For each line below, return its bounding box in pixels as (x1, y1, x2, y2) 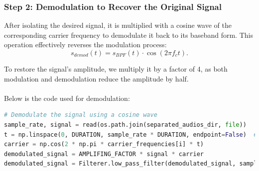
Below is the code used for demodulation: (4, 92, 130, 103)
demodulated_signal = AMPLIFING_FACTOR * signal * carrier (4, 150, 204, 158)
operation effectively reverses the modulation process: (4, 39, 167, 50)
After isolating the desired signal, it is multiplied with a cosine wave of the (4, 20, 232, 30)
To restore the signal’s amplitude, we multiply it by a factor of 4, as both (4, 64, 228, 74)
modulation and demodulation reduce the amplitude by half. (4, 73, 189, 84)
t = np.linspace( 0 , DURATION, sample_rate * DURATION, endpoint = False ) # (4, 131, 258, 138)
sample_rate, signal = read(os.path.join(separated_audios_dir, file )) (4, 121, 247, 128)
